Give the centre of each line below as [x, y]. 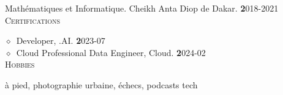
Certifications [32, 20]
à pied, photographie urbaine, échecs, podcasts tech [101, 84]
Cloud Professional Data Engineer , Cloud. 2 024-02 [111, 52]
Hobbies [20, 64]
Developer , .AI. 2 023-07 [61, 40]
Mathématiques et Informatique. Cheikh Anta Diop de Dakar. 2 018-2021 [142, 8]
